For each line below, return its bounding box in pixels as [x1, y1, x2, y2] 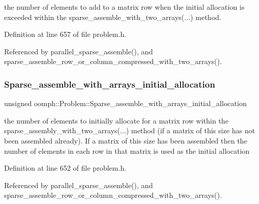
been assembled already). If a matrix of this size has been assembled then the [4, 135, 247, 146]
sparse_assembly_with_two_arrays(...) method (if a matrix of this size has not [4, 125, 255, 136]
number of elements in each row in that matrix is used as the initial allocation [4, 145, 250, 156]
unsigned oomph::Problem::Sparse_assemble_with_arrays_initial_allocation [4, 98, 247, 109]
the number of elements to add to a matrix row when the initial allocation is [4, 2, 245, 12]
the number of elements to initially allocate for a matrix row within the [4, 115, 229, 126]
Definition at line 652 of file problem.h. [4, 162, 127, 173]
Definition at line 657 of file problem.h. [4, 29, 127, 39]
